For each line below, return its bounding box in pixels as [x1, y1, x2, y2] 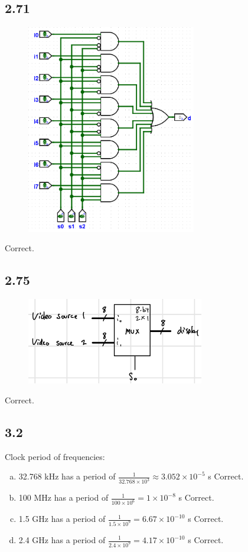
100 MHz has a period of [18, 491, 109, 504]
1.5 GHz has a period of [18, 512, 106, 525]
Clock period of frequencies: [5, 450, 105, 462]
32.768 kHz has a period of [18, 470, 116, 482]
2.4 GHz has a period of [18, 534, 106, 546]
